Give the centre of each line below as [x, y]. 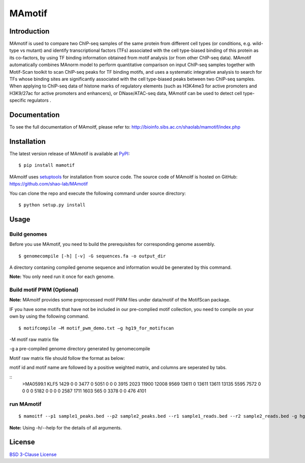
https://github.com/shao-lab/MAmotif [49, 184]
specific [18, 100]
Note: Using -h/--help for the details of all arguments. [66, 427]
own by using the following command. [49, 316]
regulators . [39, 100]
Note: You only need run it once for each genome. [62, 276]
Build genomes [28, 234]
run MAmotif [25, 404]
